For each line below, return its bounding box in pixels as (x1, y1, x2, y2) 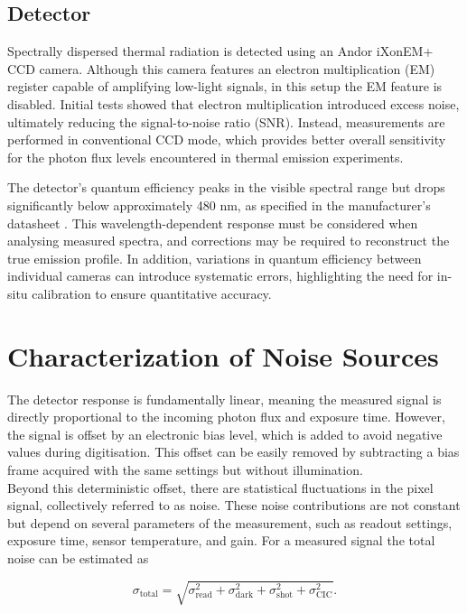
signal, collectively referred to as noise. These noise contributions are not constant (7, 496, 461, 515)
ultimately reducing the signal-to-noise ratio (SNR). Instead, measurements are (7, 112, 445, 131)
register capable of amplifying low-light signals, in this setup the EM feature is (7, 77, 443, 96)
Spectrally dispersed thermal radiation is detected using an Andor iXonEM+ (7, 42, 434, 60)
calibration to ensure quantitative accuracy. (32, 283, 272, 302)
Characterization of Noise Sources (7, 337, 439, 374)
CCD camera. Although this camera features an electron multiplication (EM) (7, 59, 435, 78)
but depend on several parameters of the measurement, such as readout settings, (7, 513, 453, 532)
